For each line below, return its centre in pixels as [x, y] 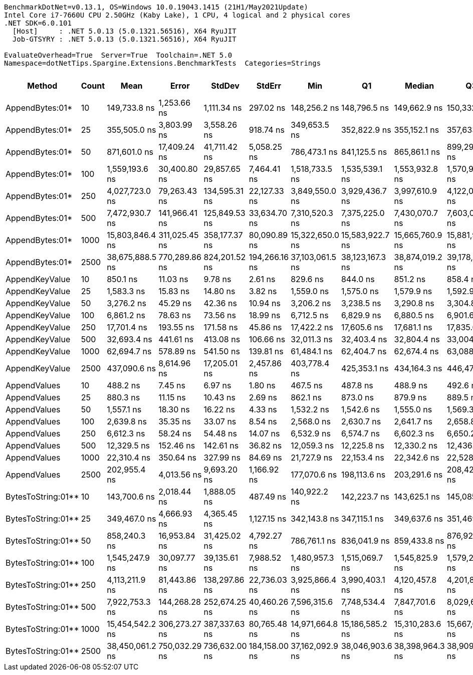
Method [42, 86]
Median [420, 86]
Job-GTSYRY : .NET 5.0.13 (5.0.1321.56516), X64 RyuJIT [124, 39]
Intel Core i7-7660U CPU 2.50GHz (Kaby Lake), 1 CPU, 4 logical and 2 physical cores [177, 15]
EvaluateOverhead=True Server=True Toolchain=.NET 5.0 [118, 55]
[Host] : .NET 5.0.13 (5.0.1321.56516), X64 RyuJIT [124, 31]
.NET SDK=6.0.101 [38, 23]
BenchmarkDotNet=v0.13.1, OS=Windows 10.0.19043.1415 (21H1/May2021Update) [156, 7]
